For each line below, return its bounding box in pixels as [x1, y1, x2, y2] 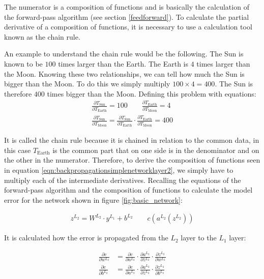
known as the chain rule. [4, 31, 80, 42]
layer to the [181, 232, 217, 243]
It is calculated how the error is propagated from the [4, 232, 168, 243]
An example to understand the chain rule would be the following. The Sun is [4, 48, 244, 59]
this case [4, 144, 31, 155]
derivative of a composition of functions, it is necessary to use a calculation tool [4, 21, 252, 32]
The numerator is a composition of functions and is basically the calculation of [4, 2, 249, 12]
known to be [4, 58, 43, 69]
